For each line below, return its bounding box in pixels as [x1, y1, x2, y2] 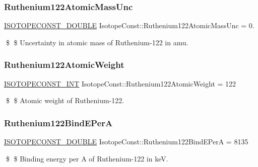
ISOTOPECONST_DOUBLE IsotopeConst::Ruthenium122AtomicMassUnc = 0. [4, 20, 254, 31]
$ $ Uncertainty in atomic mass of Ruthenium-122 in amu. [6, 37, 188, 47]
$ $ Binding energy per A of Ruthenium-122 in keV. [6, 153, 168, 163]
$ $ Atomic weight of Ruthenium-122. [6, 95, 124, 106]
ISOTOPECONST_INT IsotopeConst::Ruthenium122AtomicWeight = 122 [4, 78, 236, 89]
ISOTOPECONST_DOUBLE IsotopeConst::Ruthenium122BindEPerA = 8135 [4, 136, 248, 147]
